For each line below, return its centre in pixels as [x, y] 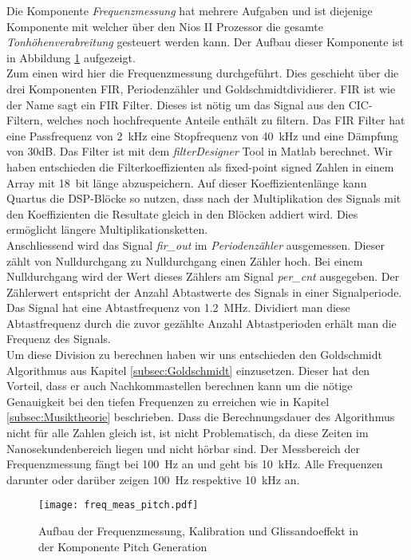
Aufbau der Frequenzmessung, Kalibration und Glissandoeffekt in [198, 531]
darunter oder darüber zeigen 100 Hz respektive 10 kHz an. [153, 479]
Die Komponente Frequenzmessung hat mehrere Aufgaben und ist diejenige [190, 10]
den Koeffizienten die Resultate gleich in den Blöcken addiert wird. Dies [182, 213]
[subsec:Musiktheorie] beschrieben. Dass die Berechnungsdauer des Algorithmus [201, 417]
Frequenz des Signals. [59, 339]
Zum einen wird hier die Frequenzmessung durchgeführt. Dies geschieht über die [203, 73]
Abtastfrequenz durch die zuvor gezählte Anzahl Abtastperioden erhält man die [202, 323]
